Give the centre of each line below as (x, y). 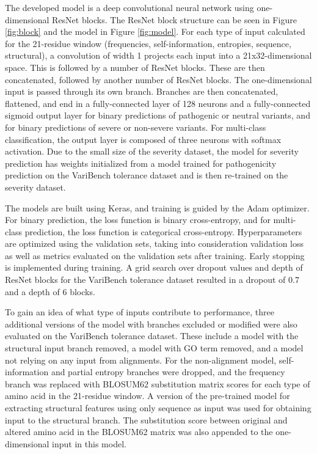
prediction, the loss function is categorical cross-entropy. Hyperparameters (163, 231)
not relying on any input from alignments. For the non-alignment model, (141, 360)
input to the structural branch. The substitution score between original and (146, 419)
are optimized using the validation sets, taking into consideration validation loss (155, 243)
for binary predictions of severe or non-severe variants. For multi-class (136, 127)
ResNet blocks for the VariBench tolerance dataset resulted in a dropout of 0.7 (152, 280)
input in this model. (89, 443)
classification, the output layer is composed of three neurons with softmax (143, 139)
